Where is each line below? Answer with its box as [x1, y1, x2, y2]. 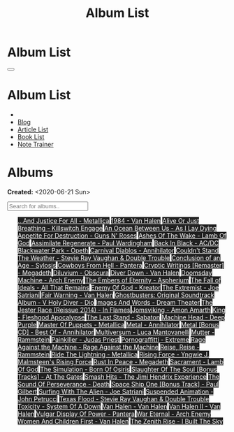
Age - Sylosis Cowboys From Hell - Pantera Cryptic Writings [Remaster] [17, 261, 224, 269]
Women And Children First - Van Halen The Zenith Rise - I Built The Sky [17, 417, 224, 425]
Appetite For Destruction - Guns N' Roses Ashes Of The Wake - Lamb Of [17, 231, 227, 240]
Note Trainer [17, 140, 54, 148]
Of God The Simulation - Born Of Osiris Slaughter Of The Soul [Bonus [17, 365, 218, 373]
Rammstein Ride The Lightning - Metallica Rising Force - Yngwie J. [17, 350, 210, 359]
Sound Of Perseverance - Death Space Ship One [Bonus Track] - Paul [17, 380, 219, 388]
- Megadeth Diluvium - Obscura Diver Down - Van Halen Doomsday [17, 268, 212, 277]
